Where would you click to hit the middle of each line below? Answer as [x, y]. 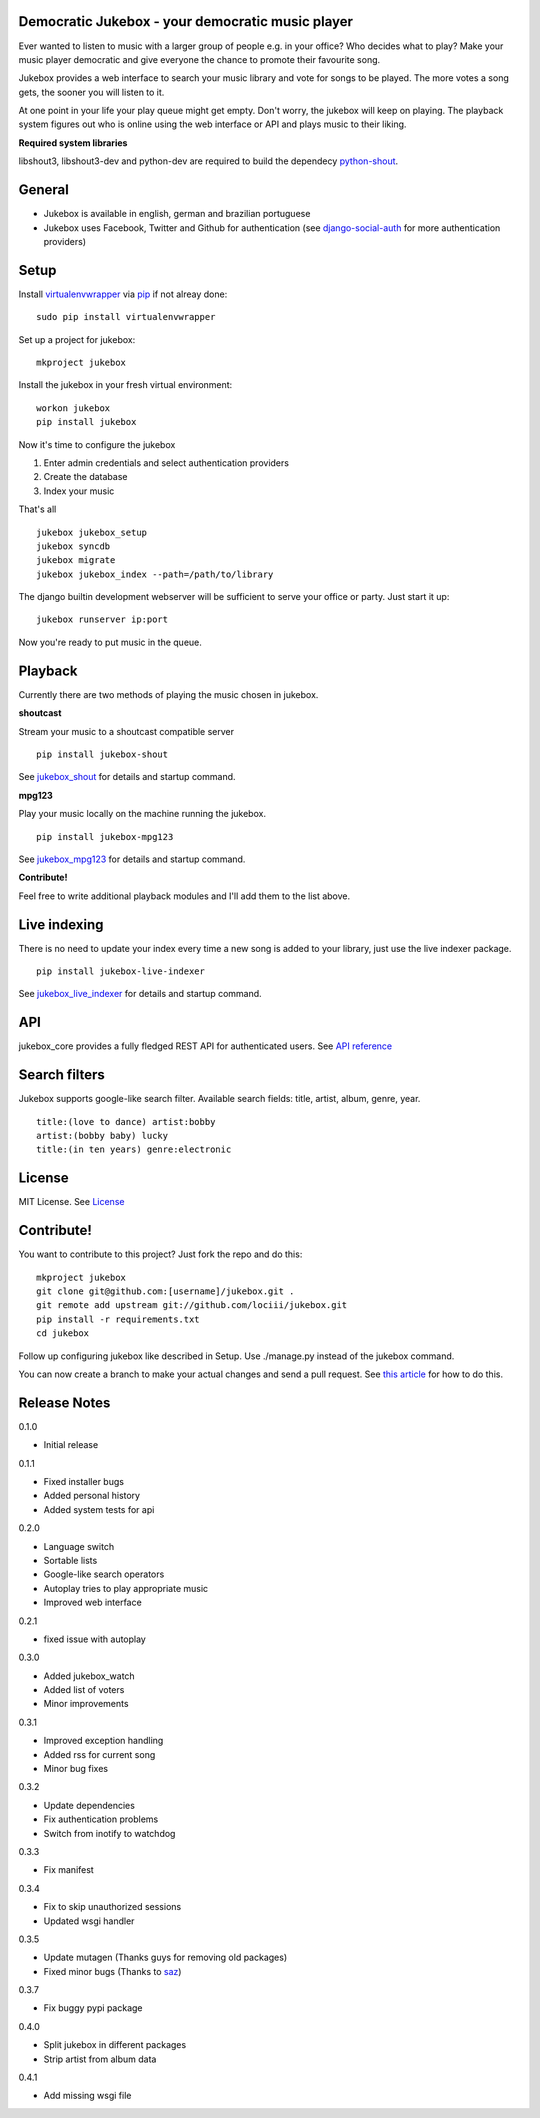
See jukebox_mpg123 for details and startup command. [132, 859]
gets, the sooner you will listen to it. [91, 92]
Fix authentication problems [101, 1819]
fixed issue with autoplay [95, 1639]
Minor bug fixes [76, 1769]
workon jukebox [73, 408]
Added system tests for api [99, 1509]
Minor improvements [86, 1704]
